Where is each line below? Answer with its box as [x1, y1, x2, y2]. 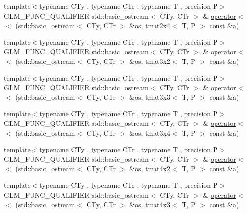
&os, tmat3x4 [129, 127, 170, 138]
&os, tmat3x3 [129, 91, 170, 102]
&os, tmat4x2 [129, 163, 170, 174]
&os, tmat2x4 [129, 20, 170, 30]
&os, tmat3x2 [129, 56, 170, 66]
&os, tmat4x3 [129, 199, 170, 210]
